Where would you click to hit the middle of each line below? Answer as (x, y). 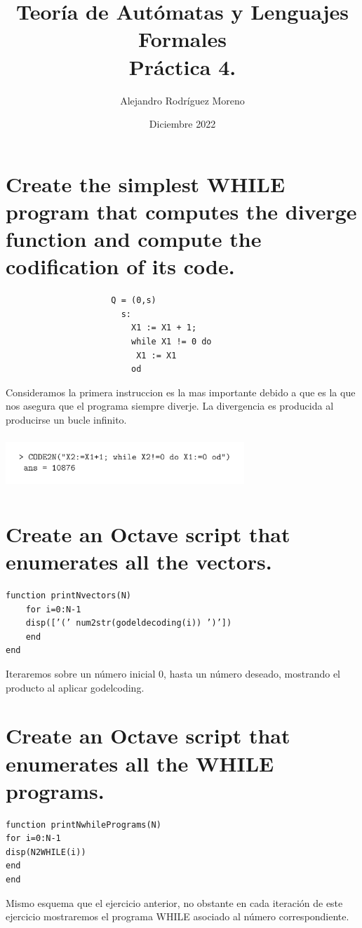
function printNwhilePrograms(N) (83, 825)
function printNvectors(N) (68, 596)
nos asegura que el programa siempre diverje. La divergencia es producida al (170, 406)
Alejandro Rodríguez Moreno (182, 100)
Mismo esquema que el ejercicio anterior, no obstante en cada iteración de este (174, 902)
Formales (182, 39)
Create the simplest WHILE (146, 183)
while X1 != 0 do (171, 341)
